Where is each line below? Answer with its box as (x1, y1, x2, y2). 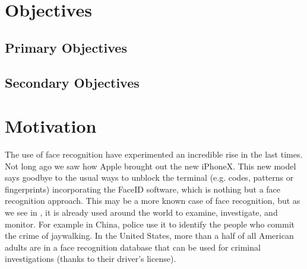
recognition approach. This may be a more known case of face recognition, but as (5, 194, 300, 207)
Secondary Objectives (5, 73, 140, 91)
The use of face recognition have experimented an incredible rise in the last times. (5, 148, 303, 161)
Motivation (5, 114, 97, 138)
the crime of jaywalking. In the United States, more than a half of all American (5, 229, 294, 242)
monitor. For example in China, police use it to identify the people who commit (5, 217, 295, 230)
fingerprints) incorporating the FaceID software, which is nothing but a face (5, 182, 281, 195)
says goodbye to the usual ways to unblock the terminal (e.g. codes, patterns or (5, 171, 294, 184)
